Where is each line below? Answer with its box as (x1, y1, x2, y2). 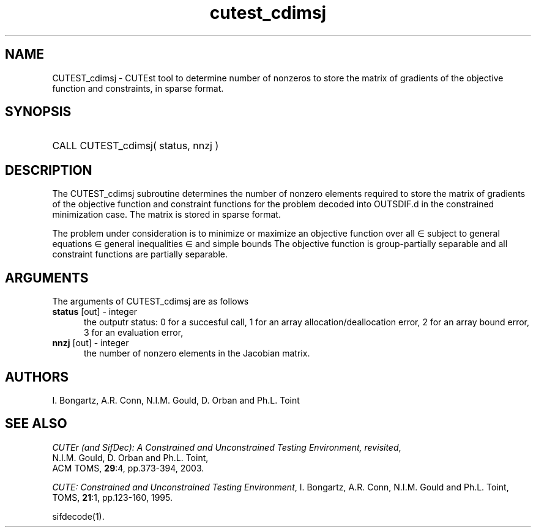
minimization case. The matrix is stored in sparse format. (52, 209, 281, 220)
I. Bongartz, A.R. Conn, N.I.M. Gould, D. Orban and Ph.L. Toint (52, 394, 300, 405)
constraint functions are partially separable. (52, 249, 228, 260)
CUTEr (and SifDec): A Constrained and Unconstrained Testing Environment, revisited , (52, 441, 401, 453)
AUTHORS (5, 369, 69, 385)
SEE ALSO (5, 416, 67, 432)
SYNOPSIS (5, 104, 72, 120)
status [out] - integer (52, 306, 138, 317)
